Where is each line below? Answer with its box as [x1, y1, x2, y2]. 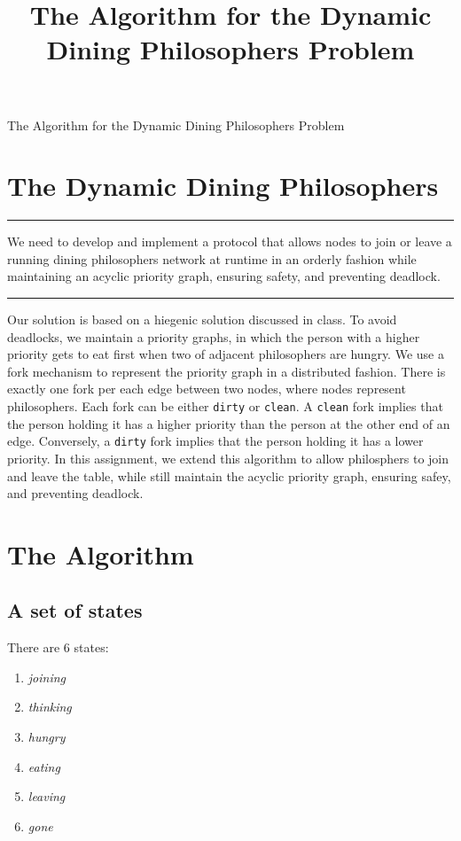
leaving [27, 787, 66, 806]
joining [27, 667, 66, 686]
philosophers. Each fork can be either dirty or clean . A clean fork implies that [7, 397, 443, 416]
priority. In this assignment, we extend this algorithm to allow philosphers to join [7, 448, 449, 467]
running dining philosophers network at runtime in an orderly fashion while [7, 249, 417, 268]
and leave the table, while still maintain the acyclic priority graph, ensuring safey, [7, 466, 451, 485]
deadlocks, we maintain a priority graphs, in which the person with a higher [7, 327, 420, 346]
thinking [27, 697, 72, 716]
